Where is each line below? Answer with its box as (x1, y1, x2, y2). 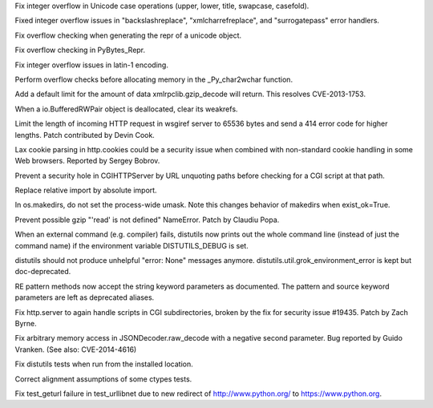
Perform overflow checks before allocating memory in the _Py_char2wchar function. (14, 75, 293, 84)
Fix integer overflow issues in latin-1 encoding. (14, 60, 168, 70)
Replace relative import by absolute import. (14, 185, 157, 196)
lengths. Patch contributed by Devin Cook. (14, 130, 156, 139)
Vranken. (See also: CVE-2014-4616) (14, 345, 137, 354)
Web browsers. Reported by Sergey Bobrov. (14, 156, 160, 166)
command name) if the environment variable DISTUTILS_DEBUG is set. (14, 240, 249, 250)
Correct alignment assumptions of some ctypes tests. (14, 374, 192, 384)
